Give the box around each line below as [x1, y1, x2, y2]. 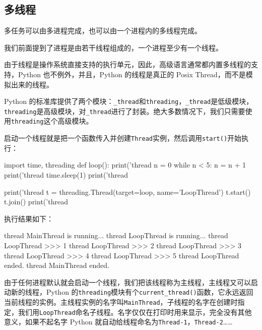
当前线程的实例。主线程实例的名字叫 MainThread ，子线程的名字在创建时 [4, 296, 238, 307]
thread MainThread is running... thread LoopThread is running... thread [4, 230, 228, 241]
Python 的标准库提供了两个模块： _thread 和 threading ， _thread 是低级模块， [4, 96, 253, 106]
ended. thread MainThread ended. [4, 260, 109, 270]
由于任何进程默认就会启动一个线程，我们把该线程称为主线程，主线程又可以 [4, 277, 251, 287]
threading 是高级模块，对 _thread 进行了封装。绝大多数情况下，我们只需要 [4, 105, 245, 116]
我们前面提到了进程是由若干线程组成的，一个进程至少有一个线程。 [4, 42, 223, 52]
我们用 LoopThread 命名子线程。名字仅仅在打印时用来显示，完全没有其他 [18, 306, 252, 317]
